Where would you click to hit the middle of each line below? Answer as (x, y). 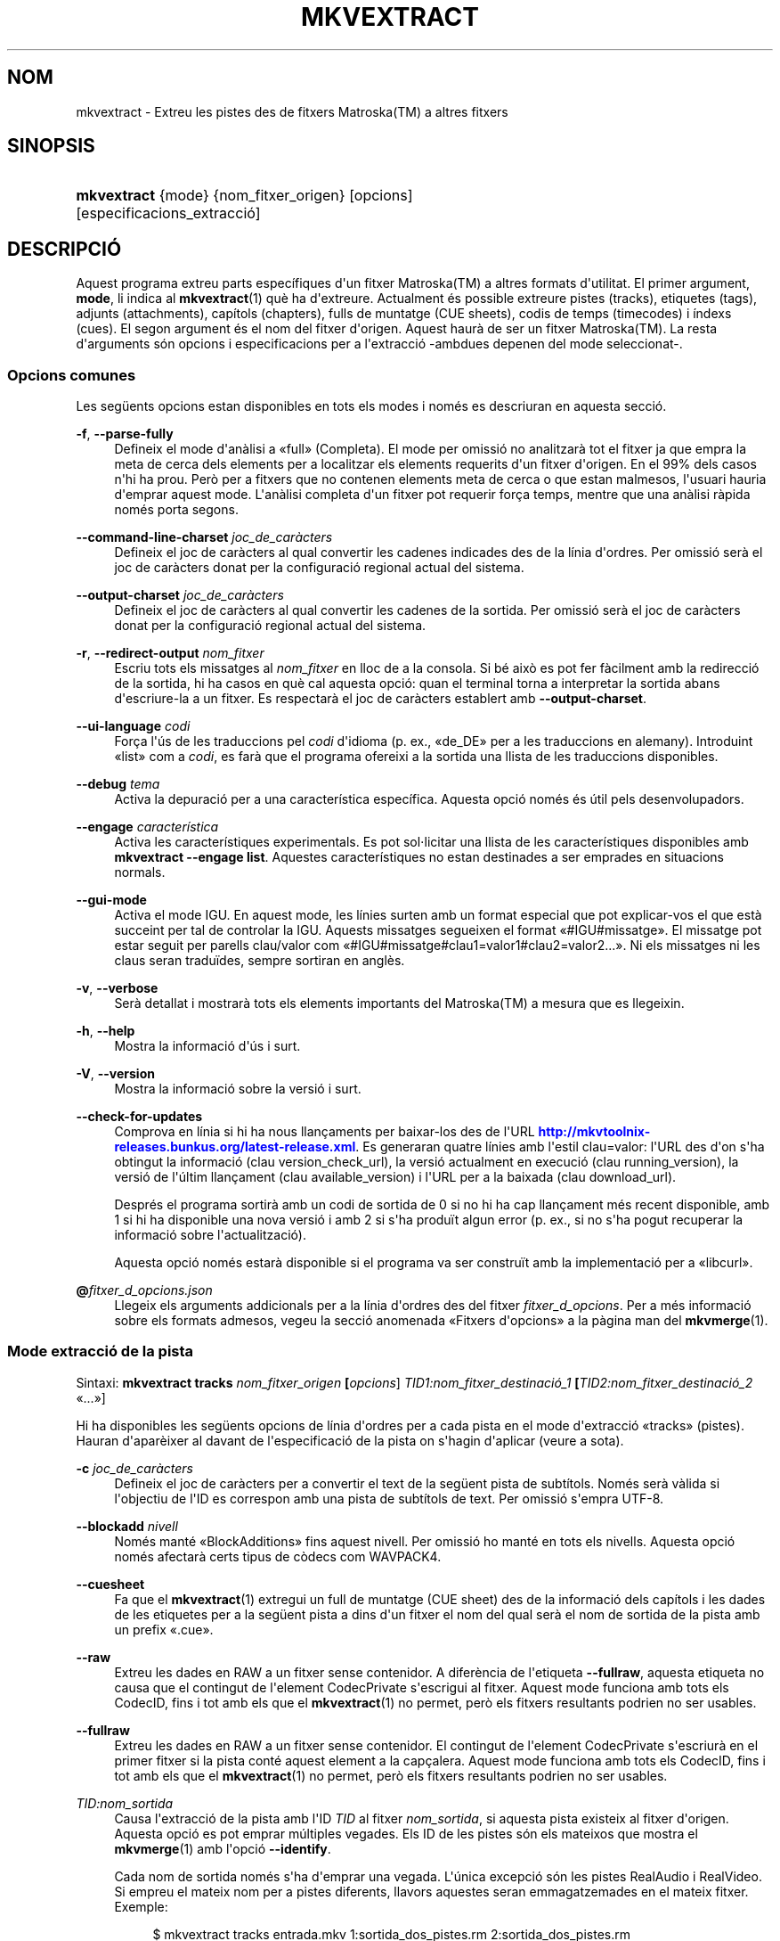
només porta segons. (176, 510)
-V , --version (115, 1074)
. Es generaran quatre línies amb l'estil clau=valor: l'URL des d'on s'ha (560, 1147)
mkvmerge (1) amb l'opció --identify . (223, 1848)
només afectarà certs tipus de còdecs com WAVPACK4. (278, 1556)
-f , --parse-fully (125, 434)
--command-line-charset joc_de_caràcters (204, 537)
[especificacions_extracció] (168, 213)
